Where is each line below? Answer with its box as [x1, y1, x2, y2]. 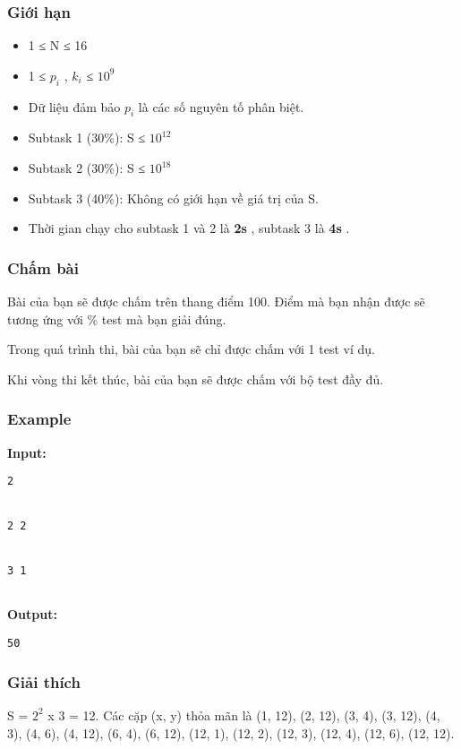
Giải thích [7, 670, 81, 693]
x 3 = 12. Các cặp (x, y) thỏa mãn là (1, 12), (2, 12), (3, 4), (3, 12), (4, [47, 705, 440, 724]
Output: [7, 605, 57, 624]
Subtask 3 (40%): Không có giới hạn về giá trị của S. [28, 188, 319, 207]
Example [7, 408, 72, 430]
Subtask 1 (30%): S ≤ [28, 128, 146, 147]
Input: [7, 443, 47, 461]
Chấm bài [7, 256, 79, 279]
